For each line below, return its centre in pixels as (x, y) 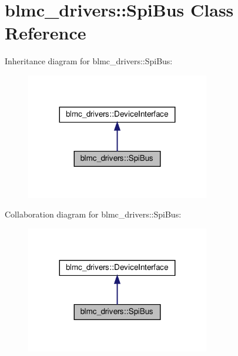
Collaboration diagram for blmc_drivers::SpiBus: (93, 214)
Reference (46, 33)
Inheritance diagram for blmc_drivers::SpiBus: (89, 61)
